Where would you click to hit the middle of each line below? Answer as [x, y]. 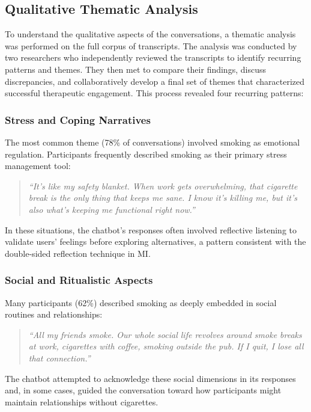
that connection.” [59, 358]
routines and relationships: [54, 314]
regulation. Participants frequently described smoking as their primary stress [146, 154]
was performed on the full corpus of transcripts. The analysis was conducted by [151, 45]
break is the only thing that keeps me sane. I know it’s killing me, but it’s [163, 198]
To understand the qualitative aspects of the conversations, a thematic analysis [150, 34]
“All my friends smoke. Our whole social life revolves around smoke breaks [165, 334]
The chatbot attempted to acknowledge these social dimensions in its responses [150, 378]
